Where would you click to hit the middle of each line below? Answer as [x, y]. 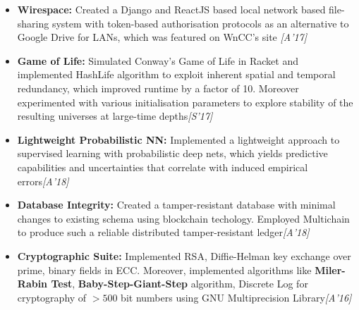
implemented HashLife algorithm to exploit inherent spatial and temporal [176, 74]
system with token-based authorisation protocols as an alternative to [200, 23]
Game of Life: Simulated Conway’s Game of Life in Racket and [158, 60]
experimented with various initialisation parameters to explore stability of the [185, 102]
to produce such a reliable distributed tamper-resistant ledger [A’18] [163, 232]
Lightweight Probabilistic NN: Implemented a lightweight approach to [178, 139]
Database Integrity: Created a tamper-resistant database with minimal [176, 205]
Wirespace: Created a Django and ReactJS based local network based [171, 9]
